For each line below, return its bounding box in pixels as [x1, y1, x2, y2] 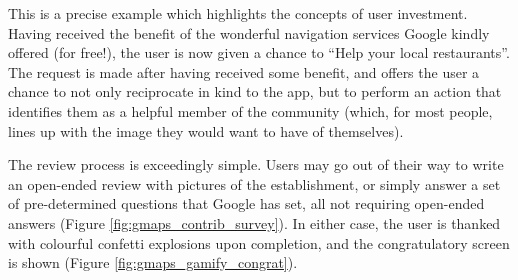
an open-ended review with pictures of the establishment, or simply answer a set [8, 173, 501, 194]
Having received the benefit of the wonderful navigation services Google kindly [8, 22, 490, 43]
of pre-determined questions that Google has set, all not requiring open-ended [8, 193, 485, 214]
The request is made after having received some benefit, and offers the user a [8, 61, 480, 82]
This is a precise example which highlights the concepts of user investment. [8, 3, 468, 23]
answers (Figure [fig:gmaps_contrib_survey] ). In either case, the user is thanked [8, 212, 501, 233]
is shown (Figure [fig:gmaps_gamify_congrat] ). [8, 252, 298, 273]
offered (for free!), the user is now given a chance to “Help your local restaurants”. [8, 42, 510, 63]
